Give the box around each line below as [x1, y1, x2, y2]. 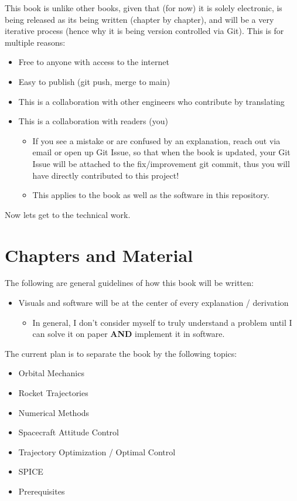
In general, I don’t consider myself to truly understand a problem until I [32, 316, 292, 328]
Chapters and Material [5, 243, 193, 267]
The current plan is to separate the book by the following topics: [5, 347, 237, 359]
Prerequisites [18, 485, 65, 497]
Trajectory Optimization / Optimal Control [18, 445, 176, 458]
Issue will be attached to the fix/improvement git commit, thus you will [32, 157, 290, 169]
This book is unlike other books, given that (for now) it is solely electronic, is [5, 2, 282, 13]
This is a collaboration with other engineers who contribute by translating [18, 95, 285, 107]
